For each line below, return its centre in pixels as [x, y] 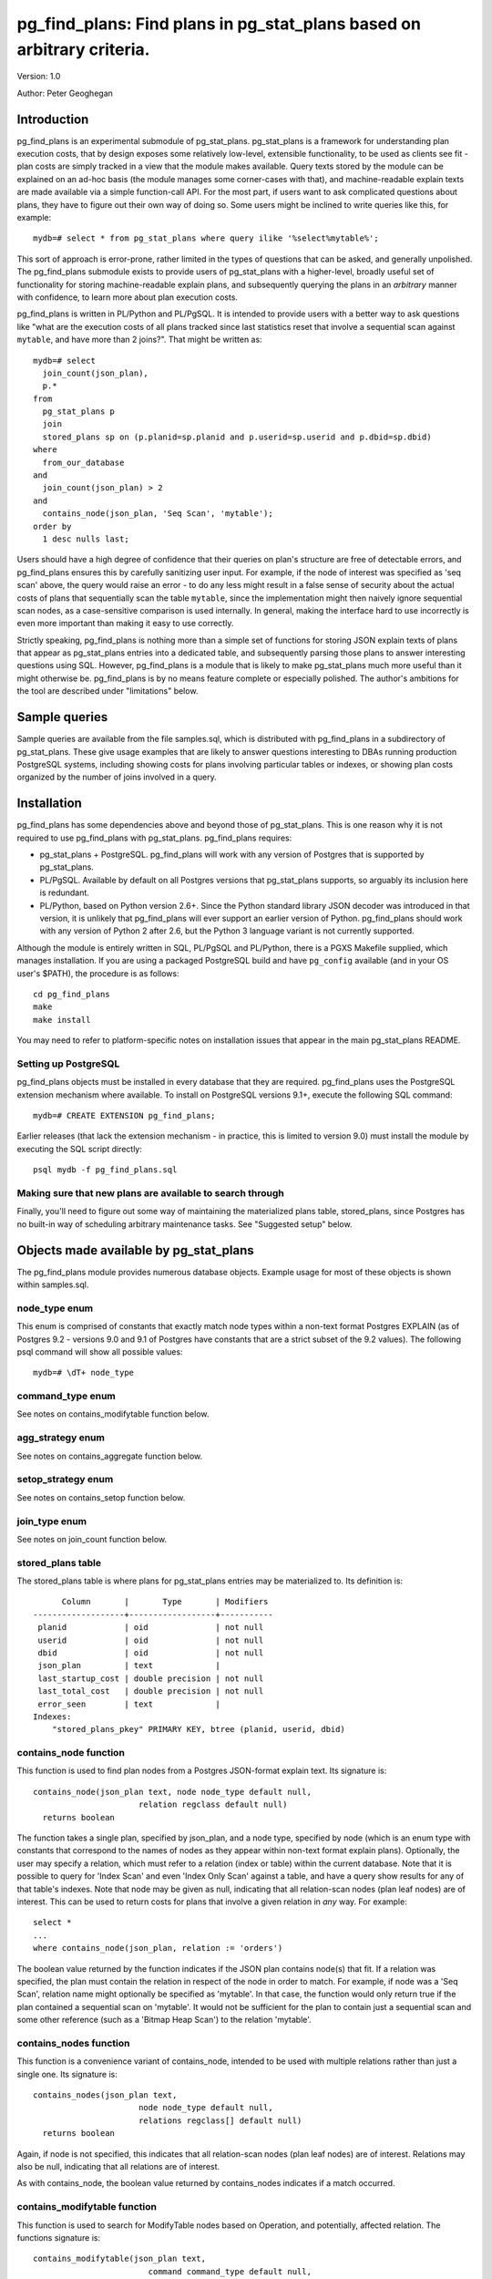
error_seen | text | [129, 1704]
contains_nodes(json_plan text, [105, 2095]
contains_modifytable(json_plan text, [120, 2259]
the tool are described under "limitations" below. [108, 691]
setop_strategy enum [65, 1480]
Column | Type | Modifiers [165, 1602]
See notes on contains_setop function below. [101, 1497]
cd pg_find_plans [72, 994]
